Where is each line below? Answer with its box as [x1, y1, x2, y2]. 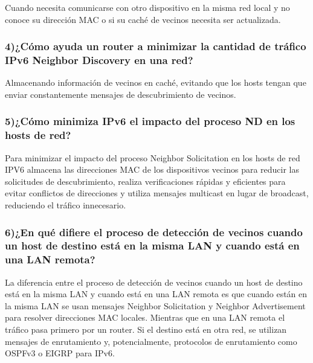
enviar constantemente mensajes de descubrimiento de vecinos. [5, 88, 236, 100]
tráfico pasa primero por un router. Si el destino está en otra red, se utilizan [5, 323, 287, 336]
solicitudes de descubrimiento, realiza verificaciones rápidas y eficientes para [5, 175, 286, 187]
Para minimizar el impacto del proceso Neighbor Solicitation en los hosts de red [5, 151, 300, 164]
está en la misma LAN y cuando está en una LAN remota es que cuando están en [5, 288, 308, 300]
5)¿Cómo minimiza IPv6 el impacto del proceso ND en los [5, 114, 295, 129]
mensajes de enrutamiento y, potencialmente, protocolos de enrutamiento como [5, 335, 297, 347]
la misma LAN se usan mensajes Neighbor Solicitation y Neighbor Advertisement [5, 299, 306, 312]
